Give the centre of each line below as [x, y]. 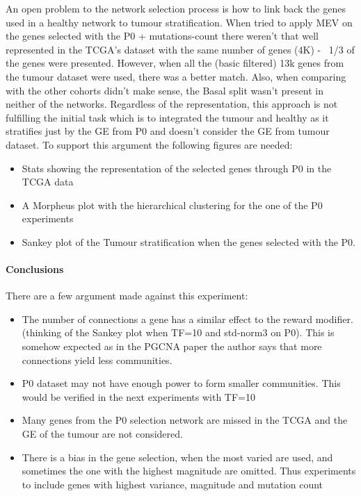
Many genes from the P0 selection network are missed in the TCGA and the [185, 420]
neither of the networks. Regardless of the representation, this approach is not [172, 104]
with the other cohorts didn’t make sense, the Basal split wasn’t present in [165, 90]
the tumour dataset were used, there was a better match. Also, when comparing [176, 76]
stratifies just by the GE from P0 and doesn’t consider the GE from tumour [168, 131]
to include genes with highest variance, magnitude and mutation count [173, 484]
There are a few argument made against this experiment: [127, 296]
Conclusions [35, 269]
